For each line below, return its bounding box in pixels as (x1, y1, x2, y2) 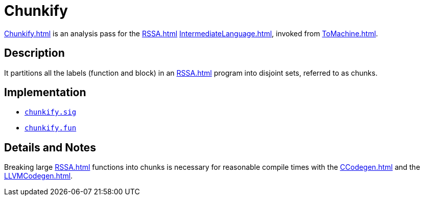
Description (4, 47, 65, 60)
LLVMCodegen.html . (4, 171, 73, 181)
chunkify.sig (25, 108, 77, 117)
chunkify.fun (25, 124, 77, 132)
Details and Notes (4, 141, 96, 154)
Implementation (4, 86, 86, 99)
